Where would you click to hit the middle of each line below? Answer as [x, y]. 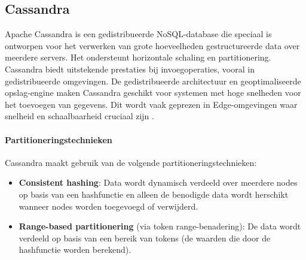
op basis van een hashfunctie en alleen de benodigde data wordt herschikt [154, 194]
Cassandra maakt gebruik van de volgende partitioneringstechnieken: [131, 162]
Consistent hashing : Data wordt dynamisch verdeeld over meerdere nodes [158, 182]
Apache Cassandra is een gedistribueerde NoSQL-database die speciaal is [138, 34]
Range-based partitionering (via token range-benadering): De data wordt [160, 226]
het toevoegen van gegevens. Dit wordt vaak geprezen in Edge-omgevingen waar [151, 104]
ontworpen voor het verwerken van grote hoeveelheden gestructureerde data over [152, 45]
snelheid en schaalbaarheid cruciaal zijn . [79, 116]
